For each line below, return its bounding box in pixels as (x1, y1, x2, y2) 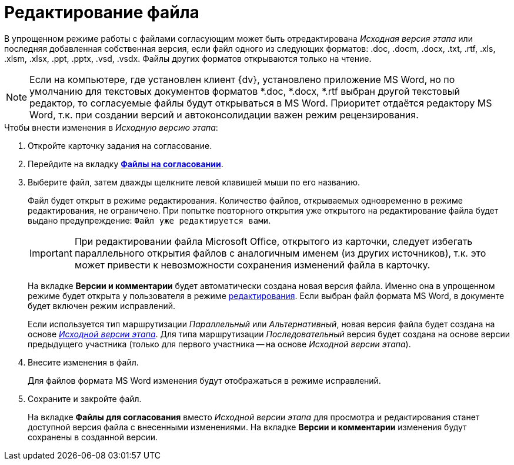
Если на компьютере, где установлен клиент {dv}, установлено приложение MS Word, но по (29, 73, 455, 85)
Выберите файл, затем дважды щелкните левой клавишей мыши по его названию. (28, 177, 360, 187)
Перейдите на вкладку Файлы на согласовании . (28, 158, 223, 169)
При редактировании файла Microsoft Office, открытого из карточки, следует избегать (74, 235, 473, 247)
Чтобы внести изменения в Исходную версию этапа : (4, 122, 218, 132)
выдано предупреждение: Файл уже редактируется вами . (28, 215, 271, 225)
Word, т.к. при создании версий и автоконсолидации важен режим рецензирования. (29, 108, 419, 121)
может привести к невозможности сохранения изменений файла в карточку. (74, 258, 430, 271)
